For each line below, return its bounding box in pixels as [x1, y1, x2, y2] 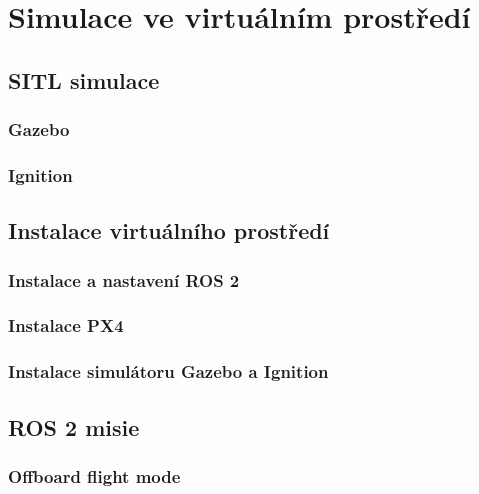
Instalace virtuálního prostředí [8, 215, 330, 246]
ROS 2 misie [8, 411, 140, 442]
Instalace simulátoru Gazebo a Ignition [8, 359, 329, 384]
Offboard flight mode [8, 463, 181, 488]
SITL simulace [8, 64, 160, 95]
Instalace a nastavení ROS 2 [8, 267, 240, 292]
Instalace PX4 [8, 313, 124, 338]
